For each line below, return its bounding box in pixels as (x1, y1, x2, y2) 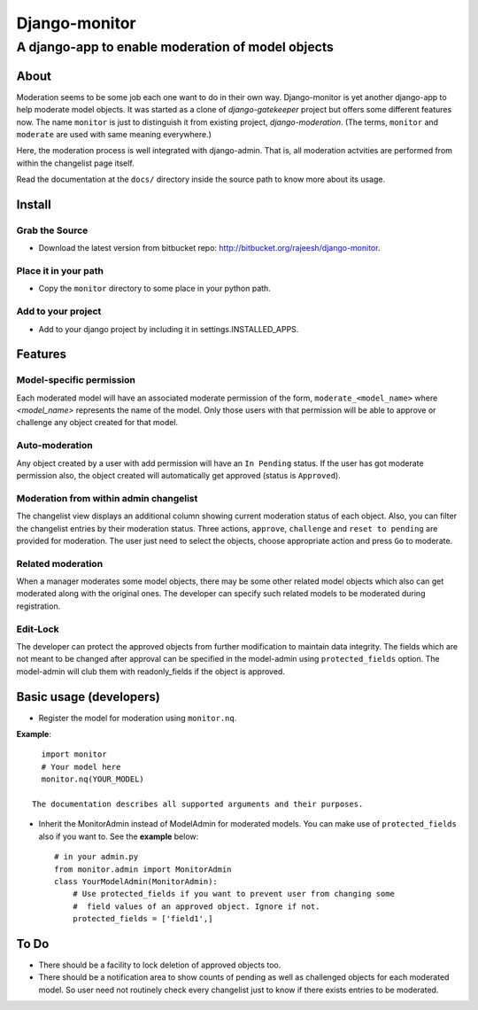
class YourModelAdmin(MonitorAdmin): (54, 876, 219, 886)
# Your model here (41, 762, 121, 772)
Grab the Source (16, 224, 89, 237)
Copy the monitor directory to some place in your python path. (38, 284, 272, 294)
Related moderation (16, 557, 104, 570)
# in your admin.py (54, 851, 139, 862)
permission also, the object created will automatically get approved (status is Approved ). (16, 470, 341, 480)
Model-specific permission (16, 374, 136, 386)
